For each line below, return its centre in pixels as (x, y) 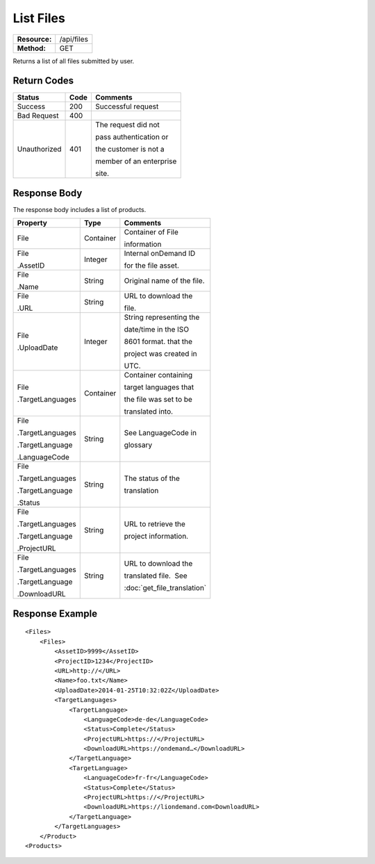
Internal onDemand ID (160, 254)
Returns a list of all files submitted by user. (74, 61)
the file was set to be (158, 400)
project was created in (160, 354)
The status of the (152, 478)
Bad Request (38, 116)
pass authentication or (132, 137)
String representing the (162, 318)
